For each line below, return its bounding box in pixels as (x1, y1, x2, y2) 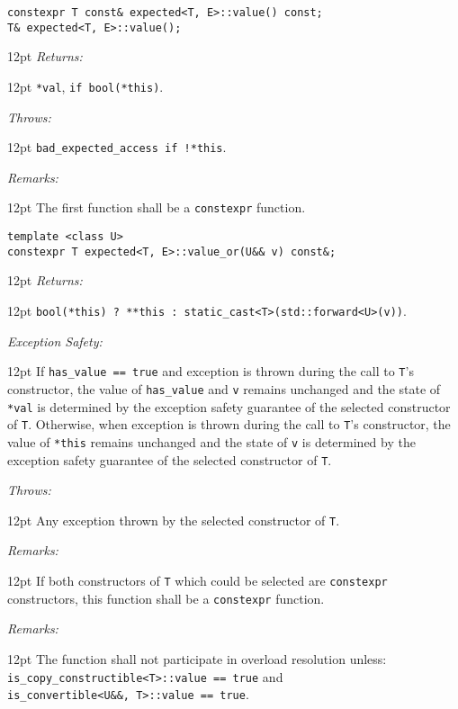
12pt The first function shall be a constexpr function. (7, 198, 306, 217)
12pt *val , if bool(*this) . (7, 76, 164, 95)
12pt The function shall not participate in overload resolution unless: (7, 649, 387, 668)
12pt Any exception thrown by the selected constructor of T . (7, 510, 340, 529)
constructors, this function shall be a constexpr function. (7, 588, 325, 607)
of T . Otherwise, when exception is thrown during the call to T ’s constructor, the (7, 415, 451, 434)
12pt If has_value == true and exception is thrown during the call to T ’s (7, 362, 414, 381)
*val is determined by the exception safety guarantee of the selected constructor (7, 397, 451, 416)
